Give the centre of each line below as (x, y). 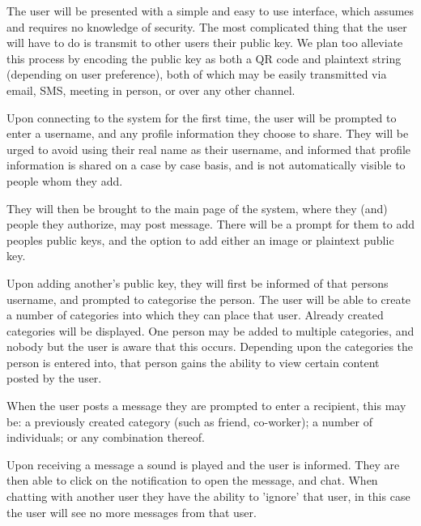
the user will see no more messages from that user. (132, 512)
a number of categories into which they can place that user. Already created (195, 315)
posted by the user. (54, 378)
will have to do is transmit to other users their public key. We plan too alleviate (205, 43)
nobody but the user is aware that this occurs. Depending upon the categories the (210, 346)
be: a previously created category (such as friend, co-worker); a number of (189, 421)
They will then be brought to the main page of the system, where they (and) (197, 208)
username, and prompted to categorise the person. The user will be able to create (209, 299)
